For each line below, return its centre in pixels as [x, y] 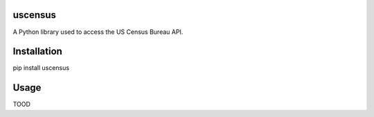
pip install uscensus [41, 68]
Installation [37, 52]
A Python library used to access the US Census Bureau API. [98, 32]
